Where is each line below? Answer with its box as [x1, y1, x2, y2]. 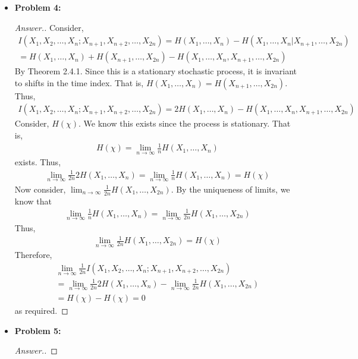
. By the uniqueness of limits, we [171, 182, 290, 195]
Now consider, [14, 182, 66, 195]
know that [14, 194, 52, 207]
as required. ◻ [14, 304, 68, 316]
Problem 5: [14, 324, 61, 336]
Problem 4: [14, 1, 61, 13]
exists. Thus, [14, 156, 61, 168]
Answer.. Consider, [14, 21, 84, 33]
